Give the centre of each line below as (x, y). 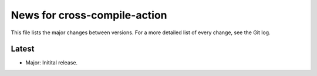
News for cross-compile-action (89, 15)
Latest (23, 49)
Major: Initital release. (52, 63)
